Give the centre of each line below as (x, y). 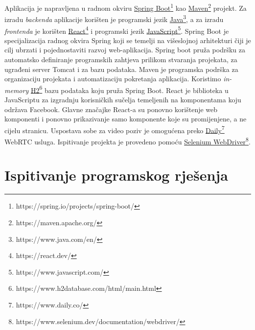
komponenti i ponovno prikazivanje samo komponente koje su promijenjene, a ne (126, 119)
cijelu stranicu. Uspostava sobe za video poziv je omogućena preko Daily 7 (115, 129)
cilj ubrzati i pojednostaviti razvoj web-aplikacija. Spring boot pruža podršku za (125, 50)
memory (17, 90)
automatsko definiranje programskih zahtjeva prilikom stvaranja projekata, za (121, 59)
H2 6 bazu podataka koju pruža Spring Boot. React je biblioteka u (129, 89)
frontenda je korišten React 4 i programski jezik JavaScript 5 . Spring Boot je (117, 30)
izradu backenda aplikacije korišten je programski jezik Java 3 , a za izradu (114, 18)
